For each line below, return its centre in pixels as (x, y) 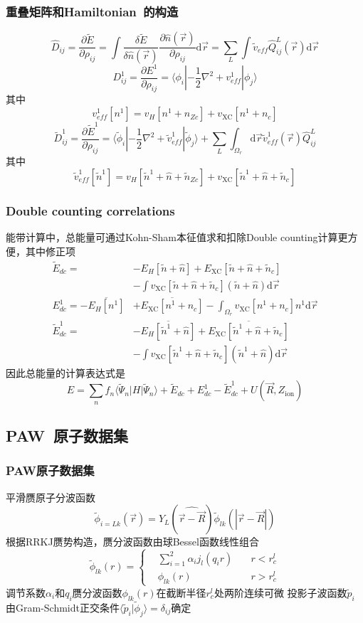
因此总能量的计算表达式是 (65, 372)
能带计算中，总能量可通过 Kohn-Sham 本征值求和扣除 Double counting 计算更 (177, 237)
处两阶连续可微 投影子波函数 (280, 592)
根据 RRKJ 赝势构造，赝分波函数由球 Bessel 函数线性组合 (132, 542)
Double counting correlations (90, 210)
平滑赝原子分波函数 (51, 497)
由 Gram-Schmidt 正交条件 (63, 607)
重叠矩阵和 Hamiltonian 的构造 (92, 11)
